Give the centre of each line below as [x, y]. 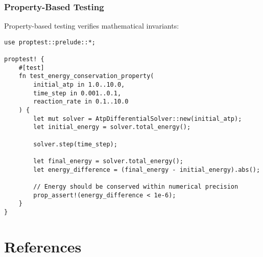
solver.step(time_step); [75, 144]
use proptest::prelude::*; [50, 42]
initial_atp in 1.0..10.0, [79, 85]
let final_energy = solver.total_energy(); [108, 161]
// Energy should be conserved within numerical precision [136, 186]
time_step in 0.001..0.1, [77, 93]
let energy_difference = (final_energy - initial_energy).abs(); [147, 170]
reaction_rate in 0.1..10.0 [81, 102]
